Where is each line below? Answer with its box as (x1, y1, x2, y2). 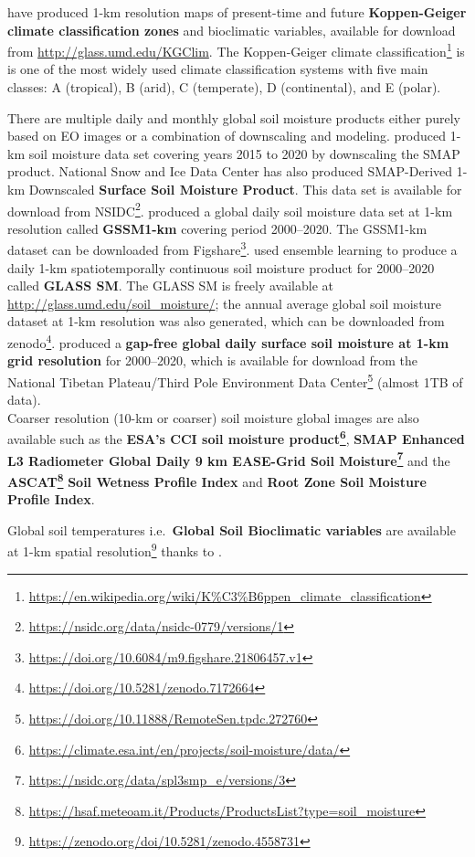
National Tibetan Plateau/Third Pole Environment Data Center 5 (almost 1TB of (7, 369, 463, 391)
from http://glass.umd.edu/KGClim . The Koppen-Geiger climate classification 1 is (7, 39, 465, 60)
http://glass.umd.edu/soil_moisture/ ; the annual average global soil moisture (7, 293, 442, 312)
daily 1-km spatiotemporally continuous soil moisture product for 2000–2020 (7, 258, 435, 277)
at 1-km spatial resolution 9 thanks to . (7, 539, 222, 560)
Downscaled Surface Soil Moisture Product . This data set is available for (28, 180, 462, 198)
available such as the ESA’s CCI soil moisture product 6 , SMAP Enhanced (7, 427, 465, 448)
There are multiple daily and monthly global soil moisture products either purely (7, 108, 460, 127)
